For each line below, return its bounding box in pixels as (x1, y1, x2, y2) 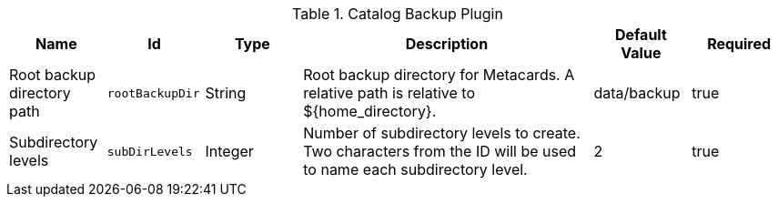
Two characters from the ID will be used (303, 142, 577, 160)
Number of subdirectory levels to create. (303, 124, 581, 142)
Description (405, 35, 489, 53)
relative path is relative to (303, 84, 475, 102)
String (205, 84, 247, 102)
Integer (205, 142, 254, 160)
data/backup (593, 84, 681, 102)
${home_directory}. (303, 102, 437, 120)
